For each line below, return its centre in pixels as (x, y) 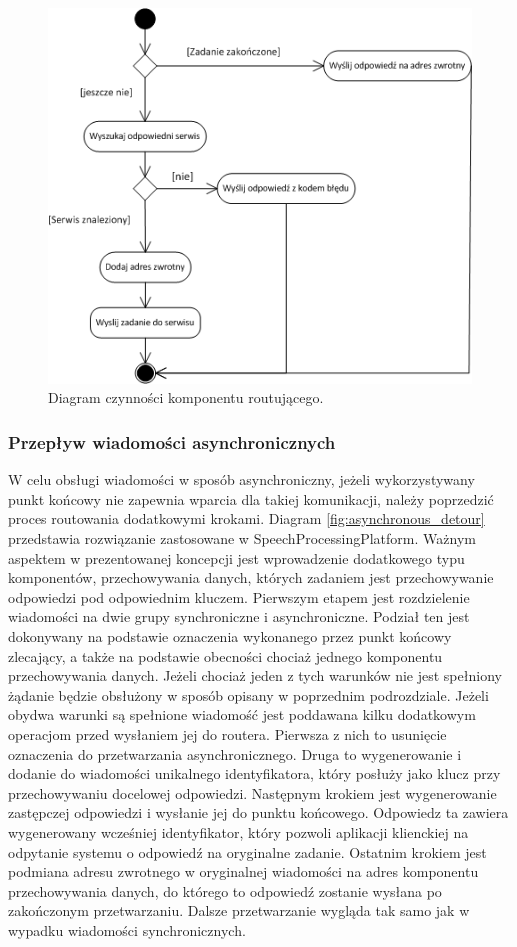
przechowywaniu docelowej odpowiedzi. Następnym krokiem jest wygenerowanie (252, 792)
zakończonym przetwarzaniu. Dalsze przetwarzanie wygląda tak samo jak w (239, 910)
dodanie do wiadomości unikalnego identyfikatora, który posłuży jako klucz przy (254, 773)
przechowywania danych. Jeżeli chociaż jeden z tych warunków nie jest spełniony (255, 675)
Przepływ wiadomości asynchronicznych (172, 442)
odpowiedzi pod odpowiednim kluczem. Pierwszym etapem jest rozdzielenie (239, 596)
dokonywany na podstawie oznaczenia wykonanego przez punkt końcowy (230, 636)
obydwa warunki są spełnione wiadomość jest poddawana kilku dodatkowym (242, 714)
